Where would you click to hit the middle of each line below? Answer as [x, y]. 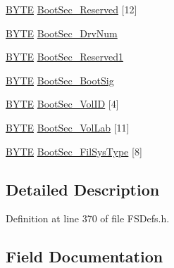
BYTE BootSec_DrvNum [62, 33]
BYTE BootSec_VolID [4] [62, 104]
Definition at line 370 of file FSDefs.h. [88, 218]
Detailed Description [83, 189]
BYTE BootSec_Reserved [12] [72, 9]
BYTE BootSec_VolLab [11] [68, 127]
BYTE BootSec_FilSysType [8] [74, 151]
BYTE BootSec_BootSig [60, 80]
